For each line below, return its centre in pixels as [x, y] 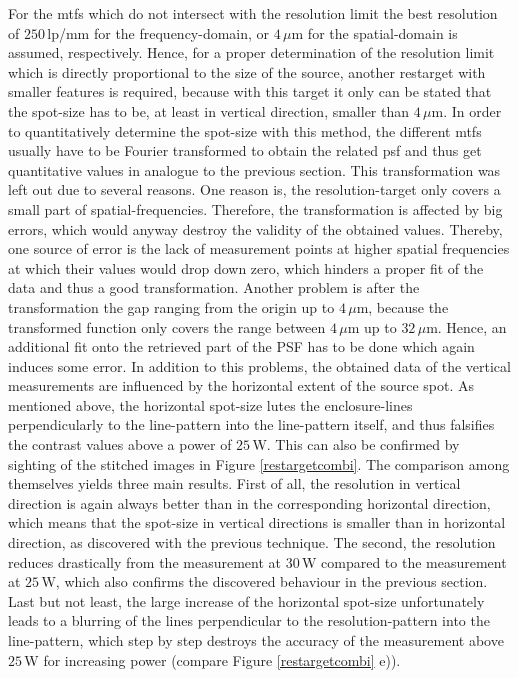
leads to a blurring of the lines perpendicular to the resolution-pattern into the [249, 620]
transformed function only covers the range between [167, 326]
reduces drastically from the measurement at [144, 561]
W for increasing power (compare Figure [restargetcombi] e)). [212, 659]
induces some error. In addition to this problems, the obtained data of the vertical [259, 365]
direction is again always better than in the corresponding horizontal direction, [249, 502]
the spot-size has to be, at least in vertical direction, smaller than [209, 110]
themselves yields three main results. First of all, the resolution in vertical [234, 483]
